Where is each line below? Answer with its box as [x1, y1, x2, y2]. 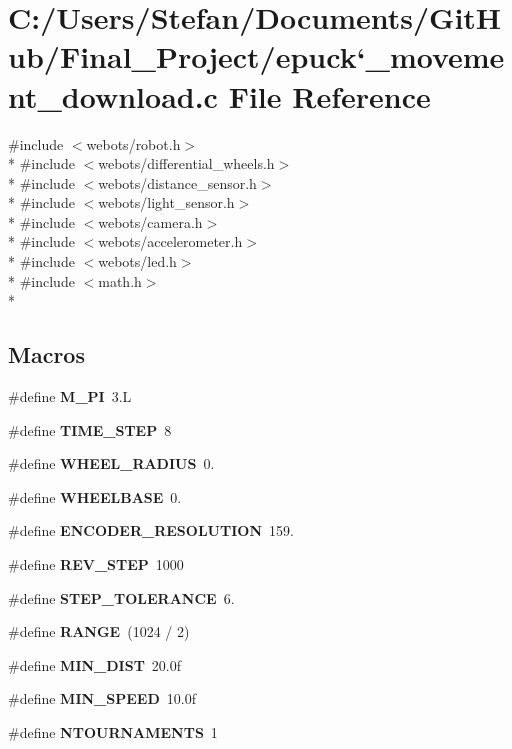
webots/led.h [98, 251, 177, 272]
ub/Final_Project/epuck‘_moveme [8, 36, 505, 77]
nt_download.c [8, 75, 218, 116]
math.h [98, 270, 142, 291]
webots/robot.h [86, 133, 181, 154]
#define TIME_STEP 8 [8, 419, 172, 440]
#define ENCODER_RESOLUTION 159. [8, 520, 294, 541]
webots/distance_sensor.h [98, 172, 257, 193]
